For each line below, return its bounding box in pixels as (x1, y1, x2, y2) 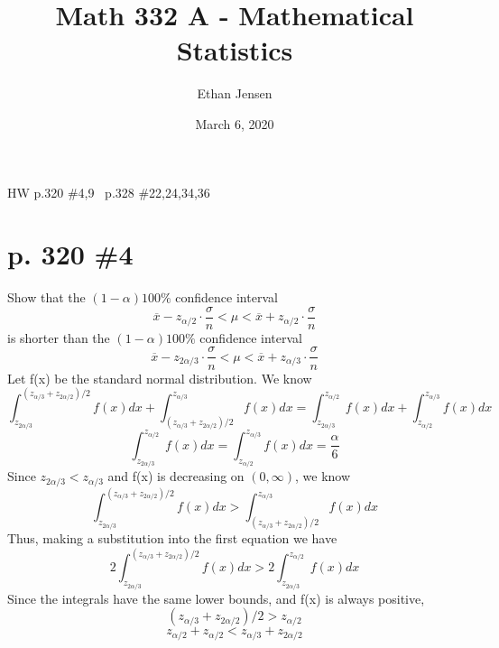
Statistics (176, 32, 293, 69)
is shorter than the (7, 328, 110, 347)
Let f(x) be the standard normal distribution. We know (7, 368, 312, 387)
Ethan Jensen (197, 84, 273, 103)
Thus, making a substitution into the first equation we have (7, 529, 337, 548)
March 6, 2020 (195, 114, 274, 133)
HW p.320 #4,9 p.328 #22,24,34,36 (7, 182, 210, 201)
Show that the (7, 288, 86, 307)
